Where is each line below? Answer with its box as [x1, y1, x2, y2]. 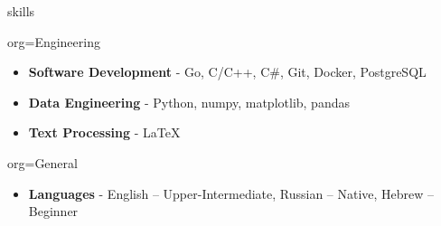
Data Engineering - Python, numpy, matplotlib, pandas [28, 92, 350, 111]
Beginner [28, 202, 79, 221]
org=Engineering [7, 32, 100, 51]
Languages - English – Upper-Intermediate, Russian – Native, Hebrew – [28, 184, 435, 202]
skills [7, 2, 35, 20]
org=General [7, 153, 78, 172]
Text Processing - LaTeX [28, 123, 181, 142]
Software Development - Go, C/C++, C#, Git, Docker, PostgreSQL [28, 62, 427, 81]
